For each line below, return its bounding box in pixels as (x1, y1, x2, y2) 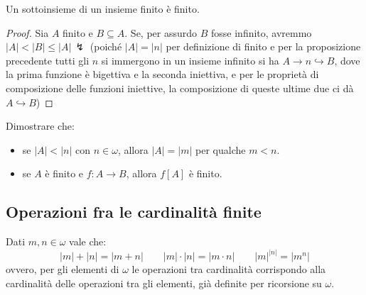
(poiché (90, 39, 122, 54)
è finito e (45, 166, 84, 181)
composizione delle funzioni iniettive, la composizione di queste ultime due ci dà (6, 80, 354, 95)
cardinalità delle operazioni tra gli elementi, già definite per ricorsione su (6, 275, 322, 290)
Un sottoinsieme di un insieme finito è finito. (6, 1, 200, 16)
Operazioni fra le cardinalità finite (6, 201, 262, 223)
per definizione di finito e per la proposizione (166, 39, 361, 54)
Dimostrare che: (6, 118, 75, 133)
